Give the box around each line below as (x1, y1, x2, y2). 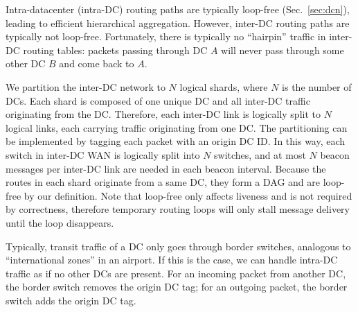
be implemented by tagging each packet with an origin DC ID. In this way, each (6, 134, 346, 148)
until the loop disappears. (6, 215, 114, 229)
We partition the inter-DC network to (6, 79, 165, 94)
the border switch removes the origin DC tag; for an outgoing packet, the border (6, 279, 348, 294)
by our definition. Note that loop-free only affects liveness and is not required (24, 188, 352, 202)
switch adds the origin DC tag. (6, 293, 136, 307)
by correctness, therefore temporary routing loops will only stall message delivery (6, 202, 350, 216)
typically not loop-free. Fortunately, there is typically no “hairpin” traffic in (6, 29, 326, 44)
